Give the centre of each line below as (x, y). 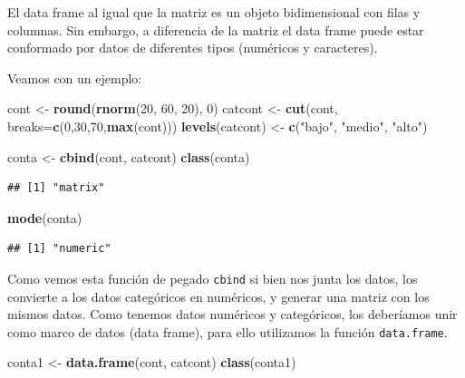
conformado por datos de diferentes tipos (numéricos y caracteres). (193, 48)
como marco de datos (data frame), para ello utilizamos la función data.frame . (228, 331)
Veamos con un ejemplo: (75, 78)
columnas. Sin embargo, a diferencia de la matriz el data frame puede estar (216, 29)
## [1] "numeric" (59, 249)
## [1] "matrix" (56, 188)
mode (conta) (45, 217)
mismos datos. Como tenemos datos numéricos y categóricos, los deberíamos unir (232, 314)
